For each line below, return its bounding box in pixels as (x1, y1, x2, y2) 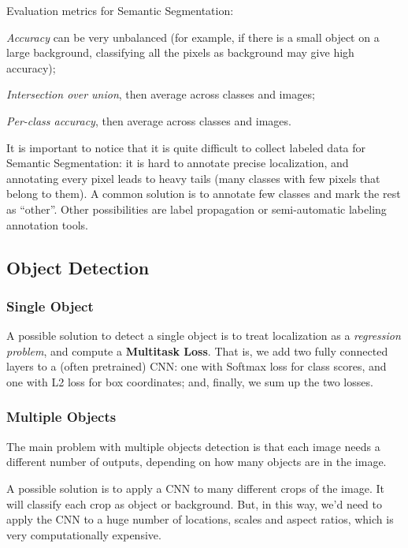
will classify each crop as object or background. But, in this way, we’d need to (6, 495, 382, 512)
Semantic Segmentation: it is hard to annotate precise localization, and (6, 155, 349, 171)
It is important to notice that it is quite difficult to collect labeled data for (6, 139, 366, 155)
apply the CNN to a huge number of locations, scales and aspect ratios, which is (6, 511, 394, 527)
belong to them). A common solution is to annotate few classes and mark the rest (6, 185, 401, 202)
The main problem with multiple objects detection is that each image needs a (6, 438, 380, 454)
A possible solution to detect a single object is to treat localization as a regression (6, 327, 401, 344)
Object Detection (6, 255, 150, 279)
